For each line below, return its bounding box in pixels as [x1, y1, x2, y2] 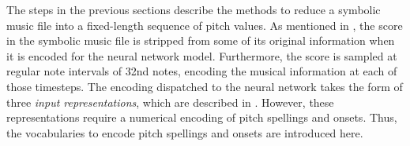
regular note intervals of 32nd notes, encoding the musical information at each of [6, 63, 397, 79]
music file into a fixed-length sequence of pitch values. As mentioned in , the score [6, 16, 403, 33]
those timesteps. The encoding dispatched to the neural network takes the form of [6, 78, 403, 94]
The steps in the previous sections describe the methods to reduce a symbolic [6, 2, 381, 17]
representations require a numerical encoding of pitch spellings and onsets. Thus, [6, 109, 397, 126]
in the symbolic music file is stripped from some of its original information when [6, 32, 395, 49]
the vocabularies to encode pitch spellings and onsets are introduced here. [6, 124, 363, 141]
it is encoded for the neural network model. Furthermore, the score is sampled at [6, 47, 397, 64]
